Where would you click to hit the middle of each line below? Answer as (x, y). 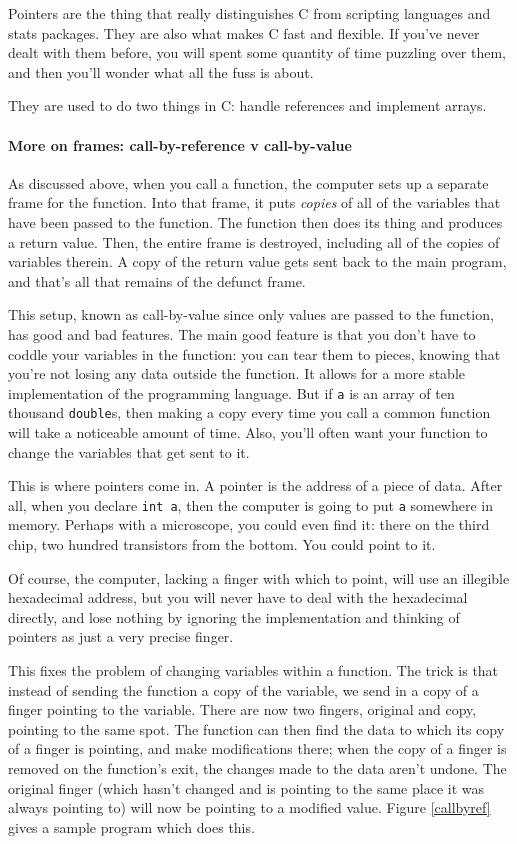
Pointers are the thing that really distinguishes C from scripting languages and (249, 13)
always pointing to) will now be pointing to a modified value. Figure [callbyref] (249, 807)
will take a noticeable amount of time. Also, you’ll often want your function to (248, 432)
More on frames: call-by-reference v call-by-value (180, 144)
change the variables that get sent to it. (129, 451)
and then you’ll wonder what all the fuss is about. (161, 71)
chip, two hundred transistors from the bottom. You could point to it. (222, 544)
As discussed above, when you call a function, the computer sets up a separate (248, 182)
